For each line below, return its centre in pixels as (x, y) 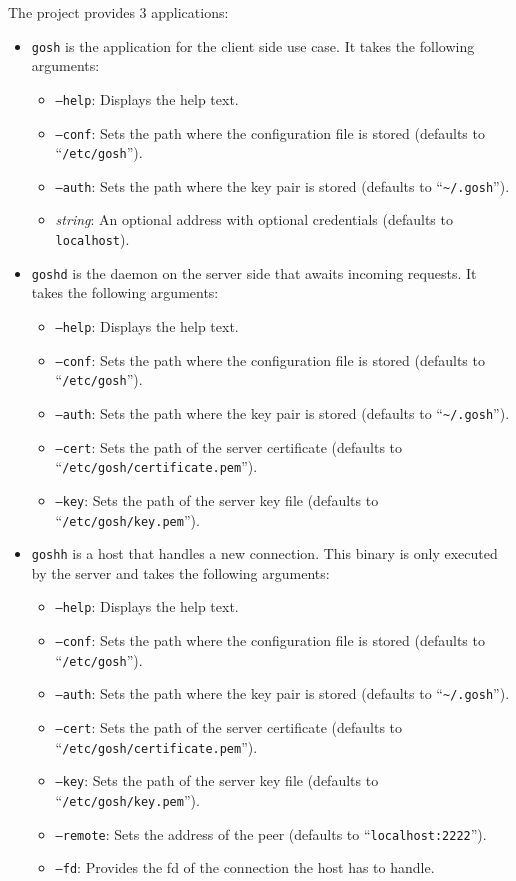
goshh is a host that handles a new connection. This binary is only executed (264, 553)
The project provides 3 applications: (118, 12)
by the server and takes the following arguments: (180, 572)
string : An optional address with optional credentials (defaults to (254, 219)
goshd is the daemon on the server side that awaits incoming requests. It (254, 272)
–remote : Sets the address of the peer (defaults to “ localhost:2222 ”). (271, 833)
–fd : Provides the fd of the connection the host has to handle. (245, 867)
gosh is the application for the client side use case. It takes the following (253, 45)
